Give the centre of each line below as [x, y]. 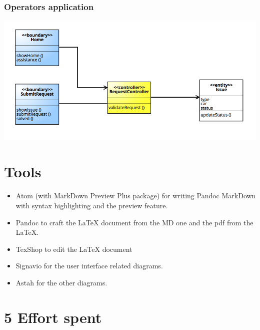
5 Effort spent [53, 317]
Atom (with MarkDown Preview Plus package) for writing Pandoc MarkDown [136, 196]
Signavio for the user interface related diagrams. [89, 266]
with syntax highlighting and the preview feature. [92, 205]
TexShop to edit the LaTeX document [74, 249]
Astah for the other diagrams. [61, 282]
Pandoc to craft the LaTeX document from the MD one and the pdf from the [134, 222]
